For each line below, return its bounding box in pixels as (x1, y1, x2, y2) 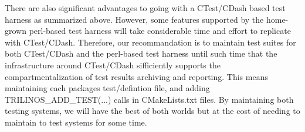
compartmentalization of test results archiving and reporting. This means (5, 70, 268, 82)
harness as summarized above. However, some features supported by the (5, 13, 264, 25)
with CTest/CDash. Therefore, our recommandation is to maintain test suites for (5, 36, 296, 48)
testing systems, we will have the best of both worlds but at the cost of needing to (5, 105, 300, 117)
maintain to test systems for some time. (5, 116, 147, 128)
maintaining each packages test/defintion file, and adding (5, 82, 210, 94)
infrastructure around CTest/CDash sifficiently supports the (5, 58, 221, 71)
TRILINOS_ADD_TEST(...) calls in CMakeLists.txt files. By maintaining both (5, 93, 294, 105)
